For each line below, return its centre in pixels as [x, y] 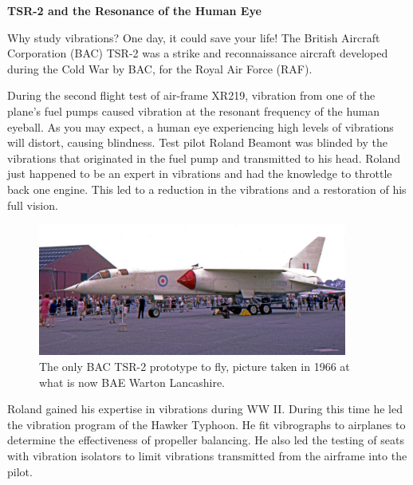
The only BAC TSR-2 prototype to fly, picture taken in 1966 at [195, 366]
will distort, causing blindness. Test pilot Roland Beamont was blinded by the [197, 142]
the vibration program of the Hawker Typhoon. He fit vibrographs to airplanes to [206, 424]
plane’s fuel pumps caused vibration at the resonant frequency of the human [194, 110]
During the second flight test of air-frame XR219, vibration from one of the [191, 95]
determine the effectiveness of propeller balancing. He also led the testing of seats [206, 440]
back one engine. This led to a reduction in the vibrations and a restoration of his [207, 189]
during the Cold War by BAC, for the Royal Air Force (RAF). [160, 68]
